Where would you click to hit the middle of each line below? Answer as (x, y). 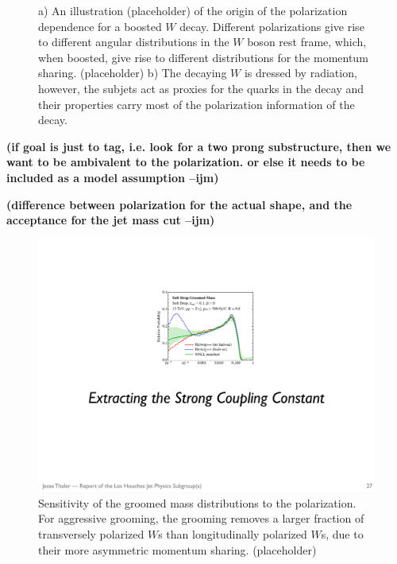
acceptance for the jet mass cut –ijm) (111, 220)
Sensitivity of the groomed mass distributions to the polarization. (197, 502)
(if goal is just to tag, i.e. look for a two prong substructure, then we (199, 146)
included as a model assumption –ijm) (113, 177)
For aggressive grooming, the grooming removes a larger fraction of (201, 518)
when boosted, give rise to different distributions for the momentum (203, 57)
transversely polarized (91, 534)
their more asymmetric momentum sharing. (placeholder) (177, 549)
